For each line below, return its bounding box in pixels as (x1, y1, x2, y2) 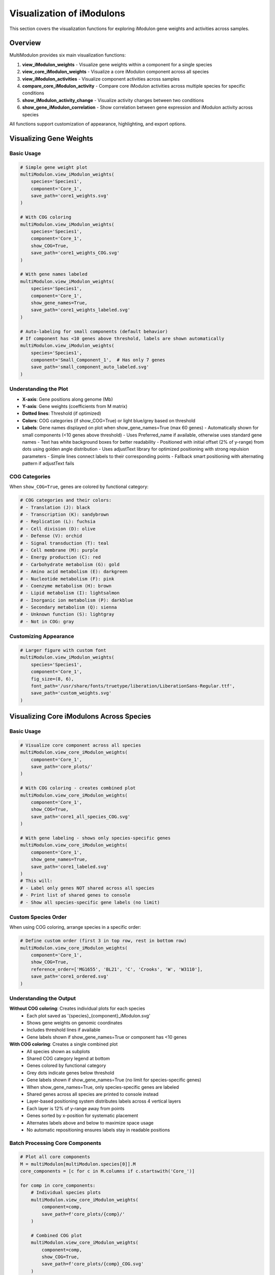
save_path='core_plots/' (31, 764, 93, 770)
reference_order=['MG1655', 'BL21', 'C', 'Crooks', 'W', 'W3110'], (31, 966, 203, 972)
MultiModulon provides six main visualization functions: (9, 52, 126, 58)
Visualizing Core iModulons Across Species (9, 712, 151, 721)
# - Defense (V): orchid (20, 533, 82, 539)
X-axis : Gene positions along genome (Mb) (22, 396, 113, 402)
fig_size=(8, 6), (31, 676, 74, 682)
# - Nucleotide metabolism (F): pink (20, 576, 115, 581)
